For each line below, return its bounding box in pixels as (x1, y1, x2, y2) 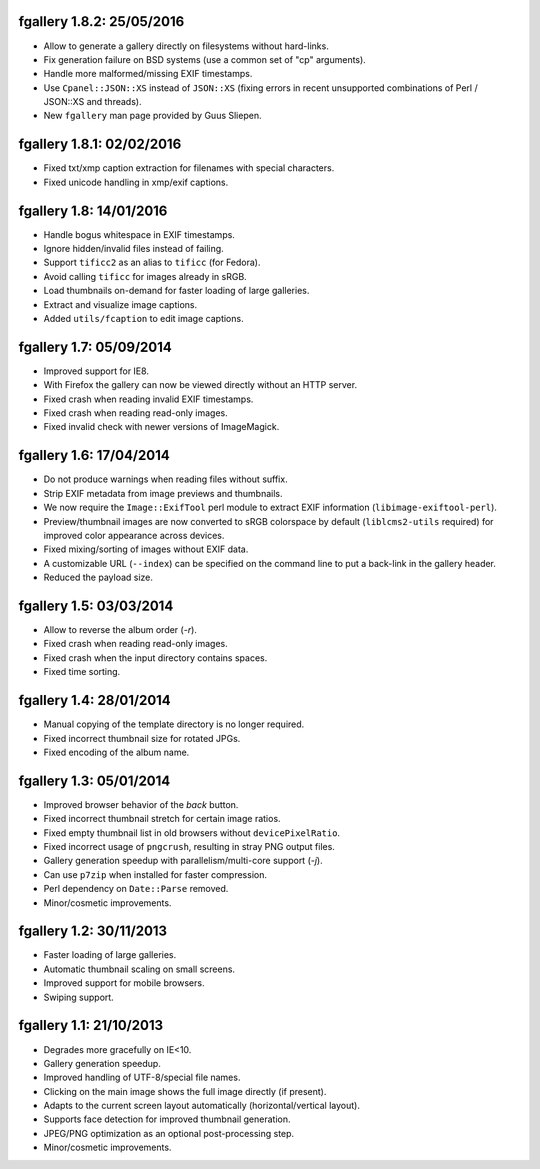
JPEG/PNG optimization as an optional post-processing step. (43, 1127, 295, 1139)
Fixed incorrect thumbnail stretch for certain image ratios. (43, 813, 281, 825)
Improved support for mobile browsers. (43, 977, 205, 989)
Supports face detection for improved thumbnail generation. (43, 1113, 291, 1125)
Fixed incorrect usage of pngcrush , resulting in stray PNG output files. (43, 840, 335, 852)
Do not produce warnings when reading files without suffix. (43, 473, 289, 485)
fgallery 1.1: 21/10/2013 (18, 1017, 164, 1034)
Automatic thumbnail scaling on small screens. (43, 963, 235, 975)
